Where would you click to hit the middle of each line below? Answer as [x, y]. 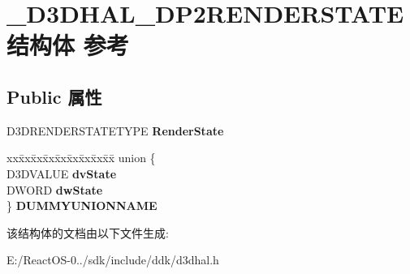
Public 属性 [54, 96]
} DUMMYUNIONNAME [82, 205]
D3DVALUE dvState [62, 173]
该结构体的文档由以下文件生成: [88, 232]
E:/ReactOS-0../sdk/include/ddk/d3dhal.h [113, 260]
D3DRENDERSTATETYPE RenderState [115, 130]
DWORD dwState [55, 189]
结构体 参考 [68, 45]
